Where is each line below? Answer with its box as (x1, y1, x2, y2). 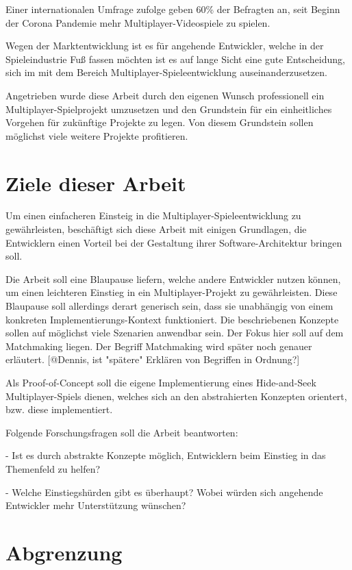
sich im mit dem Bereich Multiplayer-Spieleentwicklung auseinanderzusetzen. (5, 65, 327, 79)
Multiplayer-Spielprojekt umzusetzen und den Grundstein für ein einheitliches (5, 101, 332, 116)
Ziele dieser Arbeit (5, 169, 186, 197)
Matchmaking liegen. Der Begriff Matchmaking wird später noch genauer (5, 338, 312, 353)
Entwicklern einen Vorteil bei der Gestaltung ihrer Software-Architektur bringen (5, 235, 342, 249)
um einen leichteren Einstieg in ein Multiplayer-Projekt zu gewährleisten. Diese (5, 285, 338, 299)
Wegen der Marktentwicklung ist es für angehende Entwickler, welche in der (5, 38, 324, 53)
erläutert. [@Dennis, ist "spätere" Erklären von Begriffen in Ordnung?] (5, 352, 300, 367)
